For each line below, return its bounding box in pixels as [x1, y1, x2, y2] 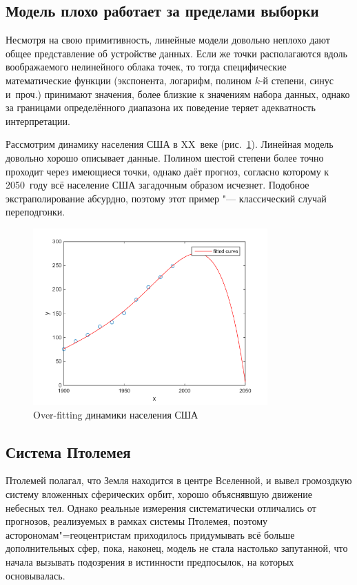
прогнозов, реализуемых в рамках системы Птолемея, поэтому [6, 514, 268, 528]
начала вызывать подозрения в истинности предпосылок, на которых [6, 554, 294, 568]
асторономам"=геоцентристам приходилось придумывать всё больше [6, 527, 295, 541]
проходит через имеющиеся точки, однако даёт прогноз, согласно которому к [6, 164, 329, 178]
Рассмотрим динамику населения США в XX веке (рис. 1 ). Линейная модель [6, 137, 334, 151]
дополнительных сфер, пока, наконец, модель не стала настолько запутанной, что [6, 541, 348, 555]
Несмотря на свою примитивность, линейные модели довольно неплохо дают [6, 32, 330, 47]
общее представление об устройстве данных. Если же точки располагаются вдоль [6, 46, 347, 60]
